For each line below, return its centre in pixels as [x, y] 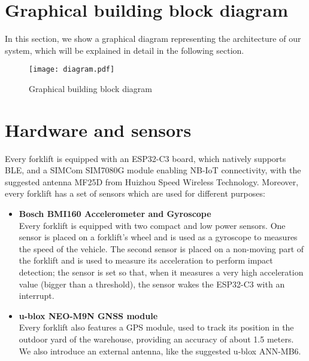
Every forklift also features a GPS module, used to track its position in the [156, 327]
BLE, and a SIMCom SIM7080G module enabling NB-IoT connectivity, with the [153, 170]
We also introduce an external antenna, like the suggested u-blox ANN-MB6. [160, 351]
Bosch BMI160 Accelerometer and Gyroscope [115, 214]
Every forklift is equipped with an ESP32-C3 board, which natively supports [146, 158]
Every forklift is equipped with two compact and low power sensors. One [152, 225]
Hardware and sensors [98, 129]
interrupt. [37, 296]
